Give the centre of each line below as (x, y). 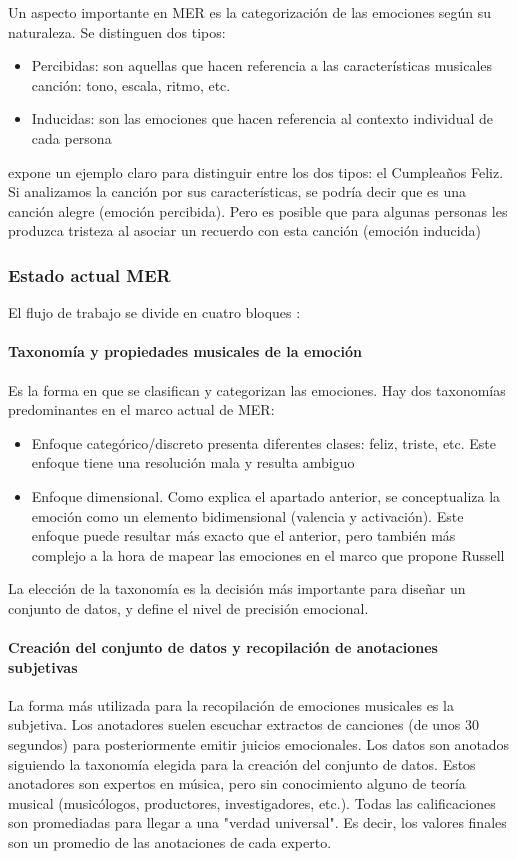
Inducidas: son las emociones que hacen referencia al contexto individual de (262, 118)
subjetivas (43, 666)
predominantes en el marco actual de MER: (141, 409)
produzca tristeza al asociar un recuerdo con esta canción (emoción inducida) (244, 230)
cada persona (71, 137)
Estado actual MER (89, 274)
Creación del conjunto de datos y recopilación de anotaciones (223, 647)
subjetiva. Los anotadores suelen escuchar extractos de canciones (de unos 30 (244, 724)
